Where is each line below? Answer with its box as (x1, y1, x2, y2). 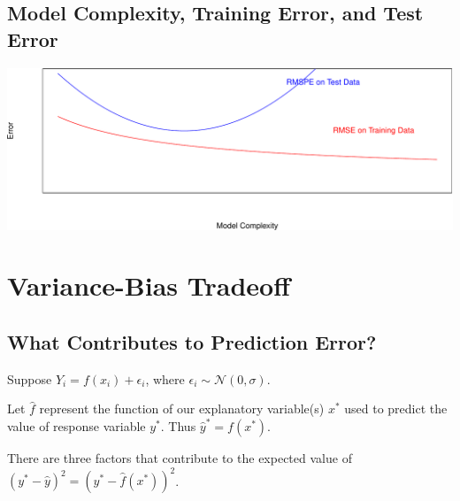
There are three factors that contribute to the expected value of (7, 449, 352, 467)
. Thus (160, 417, 196, 435)
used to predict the (344, 399, 448, 418)
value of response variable (7, 417, 146, 435)
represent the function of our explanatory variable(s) (39, 399, 325, 418)
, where (145, 369, 185, 388)
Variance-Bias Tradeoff (7, 267, 290, 304)
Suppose (7, 369, 52, 388)
